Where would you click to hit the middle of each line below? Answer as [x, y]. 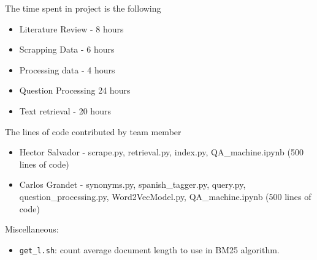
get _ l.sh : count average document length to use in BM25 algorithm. [149, 249]
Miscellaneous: [32, 229]
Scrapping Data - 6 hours [67, 49]
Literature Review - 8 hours [71, 28]
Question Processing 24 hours [75, 90]
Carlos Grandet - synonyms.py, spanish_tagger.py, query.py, [132, 184]
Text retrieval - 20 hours [65, 110]
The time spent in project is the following [83, 8]
